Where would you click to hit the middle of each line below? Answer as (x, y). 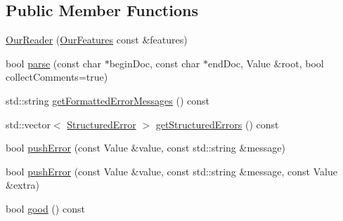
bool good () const (45, 208)
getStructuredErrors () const (217, 124)
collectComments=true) (57, 77)
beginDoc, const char (155, 63)
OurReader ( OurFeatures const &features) (97, 40)
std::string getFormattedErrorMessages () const (108, 100)
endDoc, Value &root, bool (266, 63)
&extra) (22, 185)
